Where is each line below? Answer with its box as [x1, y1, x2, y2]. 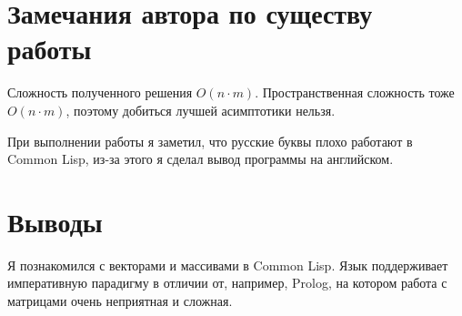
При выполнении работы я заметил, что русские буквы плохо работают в [7, 131, 413, 150]
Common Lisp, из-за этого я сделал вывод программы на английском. [7, 149, 394, 168]
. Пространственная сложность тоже [255, 83, 455, 102]
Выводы [7, 202, 103, 240]
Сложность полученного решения [7, 83, 193, 102]
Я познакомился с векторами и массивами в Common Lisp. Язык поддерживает [7, 255, 448, 274]
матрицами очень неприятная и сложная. [7, 291, 233, 310]
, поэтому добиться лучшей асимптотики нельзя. [65, 100, 336, 119]
